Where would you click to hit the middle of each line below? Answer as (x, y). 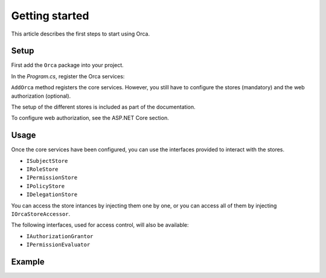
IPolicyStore (46, 186)
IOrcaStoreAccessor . (41, 214)
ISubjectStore (47, 161)
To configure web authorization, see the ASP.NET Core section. (90, 118)
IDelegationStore (52, 195)
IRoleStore (42, 169)
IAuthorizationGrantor (60, 236)
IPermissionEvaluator (58, 245)
